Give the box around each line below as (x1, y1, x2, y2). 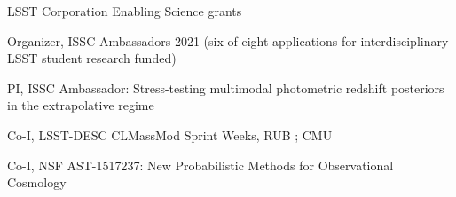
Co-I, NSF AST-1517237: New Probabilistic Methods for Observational (7, 155, 394, 174)
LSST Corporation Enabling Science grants (7, 2, 242, 20)
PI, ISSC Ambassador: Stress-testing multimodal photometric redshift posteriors (7, 78, 444, 97)
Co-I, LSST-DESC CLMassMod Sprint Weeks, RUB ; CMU (7, 125, 333, 144)
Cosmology (7, 173, 67, 192)
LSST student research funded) (7, 49, 177, 67)
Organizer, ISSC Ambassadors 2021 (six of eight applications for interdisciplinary (7, 31, 449, 50)
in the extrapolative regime (7, 96, 154, 114)
